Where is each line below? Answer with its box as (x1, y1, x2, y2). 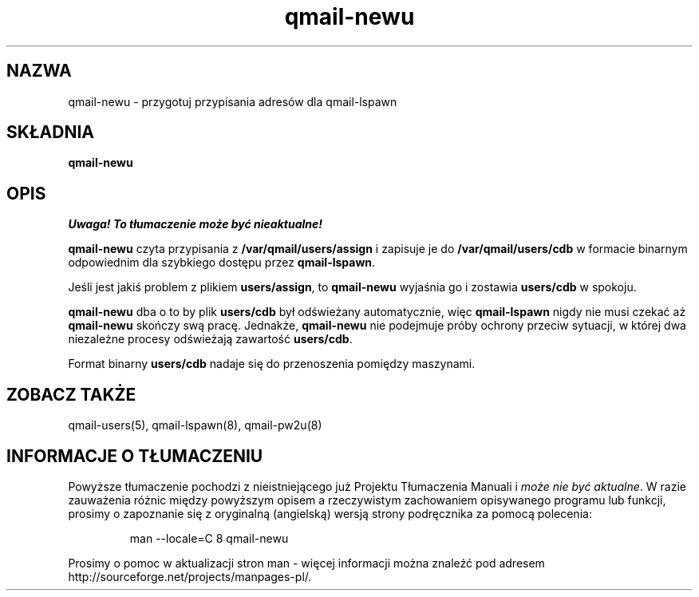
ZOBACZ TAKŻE (6, 384, 136, 405)
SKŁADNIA (6, 122, 94, 143)
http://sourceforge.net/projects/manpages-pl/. (68, 569, 312, 583)
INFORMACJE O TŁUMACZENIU (6, 445, 263, 466)
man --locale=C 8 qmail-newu (129, 531, 289, 545)
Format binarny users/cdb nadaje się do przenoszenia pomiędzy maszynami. (68, 357, 476, 371)
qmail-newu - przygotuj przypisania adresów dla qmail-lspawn (68, 94, 397, 109)
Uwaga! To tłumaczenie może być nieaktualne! (68, 217, 323, 231)
